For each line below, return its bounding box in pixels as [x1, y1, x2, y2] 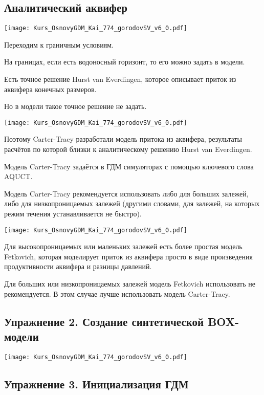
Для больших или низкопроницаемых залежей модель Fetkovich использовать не [4, 278, 255, 289]
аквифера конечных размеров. [4, 83, 97, 94]
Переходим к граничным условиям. [4, 39, 114, 50]
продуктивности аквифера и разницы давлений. [4, 261, 152, 272]
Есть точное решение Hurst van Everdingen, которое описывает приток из [4, 74, 236, 84]
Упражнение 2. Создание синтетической [4, 313, 204, 329]
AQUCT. [4, 171, 33, 182]
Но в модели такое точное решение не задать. [4, 101, 147, 112]
